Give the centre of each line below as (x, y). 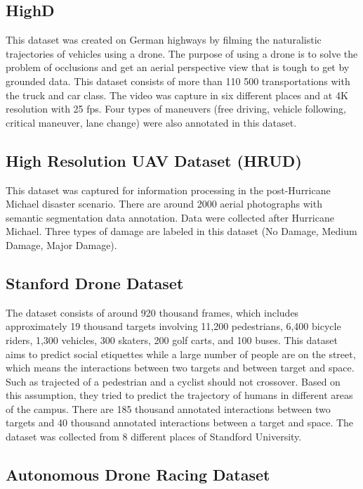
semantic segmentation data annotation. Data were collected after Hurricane (170, 217)
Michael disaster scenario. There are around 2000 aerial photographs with (164, 204)
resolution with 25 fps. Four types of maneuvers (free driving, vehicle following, (176, 109)
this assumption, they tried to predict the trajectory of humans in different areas (179, 395)
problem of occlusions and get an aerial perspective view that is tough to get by (178, 67)
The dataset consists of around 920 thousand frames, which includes (152, 312)
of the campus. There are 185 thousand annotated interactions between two (168, 408)
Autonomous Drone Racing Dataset (138, 475)
